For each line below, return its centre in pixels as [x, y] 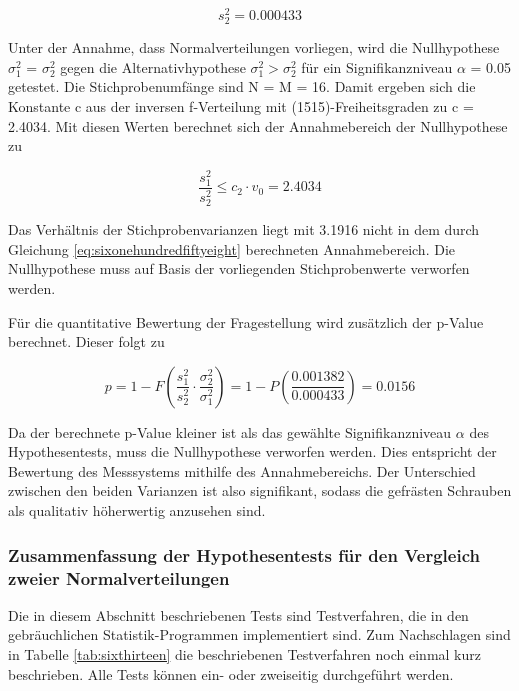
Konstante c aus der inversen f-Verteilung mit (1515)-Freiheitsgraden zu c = [241, 106]
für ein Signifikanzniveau [377, 66]
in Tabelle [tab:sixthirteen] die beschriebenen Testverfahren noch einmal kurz [244, 654]
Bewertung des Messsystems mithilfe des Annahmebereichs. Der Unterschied [242, 470]
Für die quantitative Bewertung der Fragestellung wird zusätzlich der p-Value [246, 321]
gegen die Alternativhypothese [153, 66]
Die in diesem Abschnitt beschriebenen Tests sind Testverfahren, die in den [238, 614]
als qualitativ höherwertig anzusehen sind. [137, 510]
